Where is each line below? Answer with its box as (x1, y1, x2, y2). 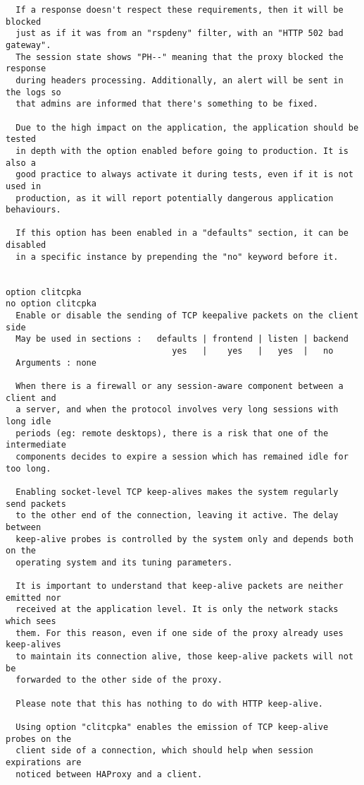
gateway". (6, 40, 51, 50)
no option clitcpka (6, 299, 96, 309)
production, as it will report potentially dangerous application (15, 193, 334, 203)
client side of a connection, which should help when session (15, 745, 313, 756)
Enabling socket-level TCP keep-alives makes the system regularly (15, 486, 339, 497)
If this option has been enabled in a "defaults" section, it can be (15, 228, 349, 239)
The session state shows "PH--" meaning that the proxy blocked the (15, 52, 344, 62)
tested (6, 134, 36, 145)
